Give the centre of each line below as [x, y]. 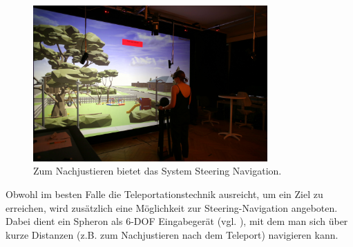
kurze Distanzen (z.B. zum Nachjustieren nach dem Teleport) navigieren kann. [172, 234]
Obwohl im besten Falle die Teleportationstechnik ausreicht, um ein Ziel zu [164, 194]
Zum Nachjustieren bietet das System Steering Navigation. [158, 171]
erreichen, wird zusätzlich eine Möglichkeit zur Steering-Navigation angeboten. [172, 207]
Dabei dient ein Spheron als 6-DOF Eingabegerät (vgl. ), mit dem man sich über [177, 221]
